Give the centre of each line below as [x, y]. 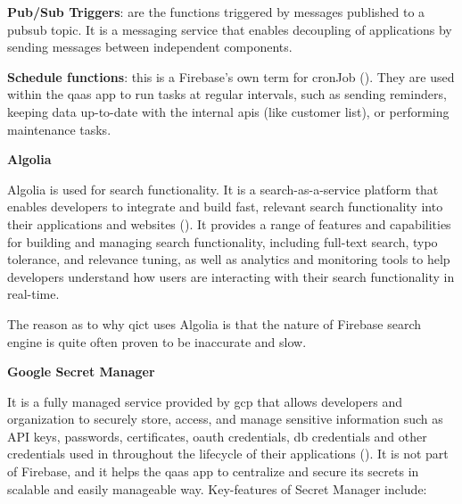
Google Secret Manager [81, 372]
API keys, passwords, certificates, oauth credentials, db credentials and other [217, 436]
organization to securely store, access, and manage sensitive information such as [225, 419]
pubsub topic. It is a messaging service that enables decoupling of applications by [230, 29]
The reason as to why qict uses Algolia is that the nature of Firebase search [214, 323]
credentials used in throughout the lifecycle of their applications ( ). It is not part [228, 454]
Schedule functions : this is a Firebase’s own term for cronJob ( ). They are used [231, 76]
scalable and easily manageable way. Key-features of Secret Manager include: [217, 488]
